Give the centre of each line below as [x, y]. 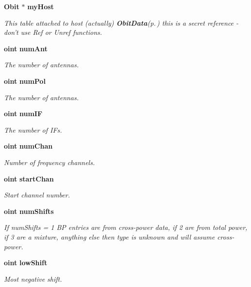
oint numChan [28, 146]
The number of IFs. [33, 129]
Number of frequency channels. [50, 162]
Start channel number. [37, 195]
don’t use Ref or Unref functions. [53, 32]
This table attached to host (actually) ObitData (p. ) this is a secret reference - [121, 23]
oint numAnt [26, 48]
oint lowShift [26, 263]
